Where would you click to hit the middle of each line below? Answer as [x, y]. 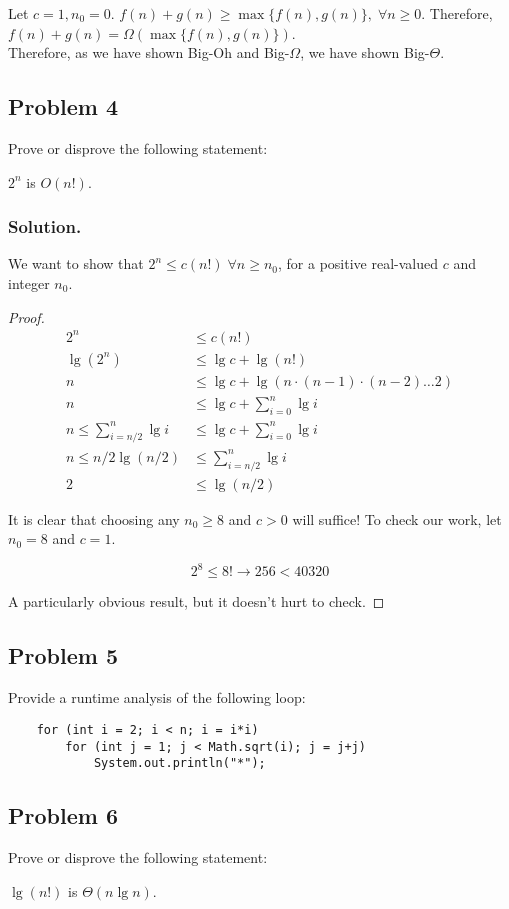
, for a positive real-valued [358, 263]
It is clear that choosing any [94, 518]
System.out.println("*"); [179, 763]
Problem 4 [63, 106]
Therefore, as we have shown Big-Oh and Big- [149, 52]
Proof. [26, 316]
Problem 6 [63, 815]
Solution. [45, 226]
